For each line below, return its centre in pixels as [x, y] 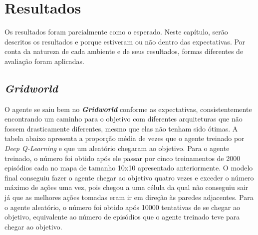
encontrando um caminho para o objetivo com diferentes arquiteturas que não [124, 119]
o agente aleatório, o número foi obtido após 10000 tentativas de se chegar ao [123, 207]
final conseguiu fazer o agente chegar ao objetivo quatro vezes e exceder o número [129, 177]
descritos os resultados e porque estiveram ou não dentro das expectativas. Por [125, 41]
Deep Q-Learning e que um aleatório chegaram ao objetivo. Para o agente [117, 148]
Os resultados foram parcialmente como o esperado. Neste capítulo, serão [116, 32]
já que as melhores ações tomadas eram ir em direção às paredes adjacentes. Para [129, 197]
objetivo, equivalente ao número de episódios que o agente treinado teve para [122, 217]
